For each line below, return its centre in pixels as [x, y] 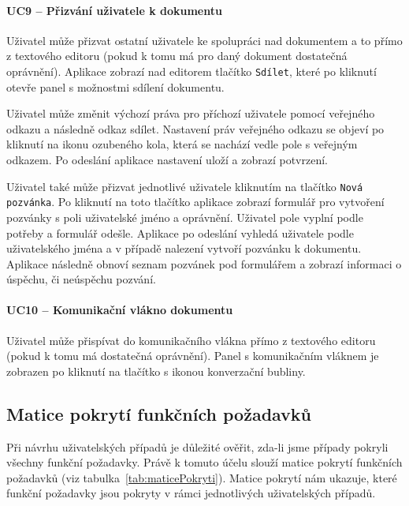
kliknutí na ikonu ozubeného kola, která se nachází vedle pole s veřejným [182, 144]
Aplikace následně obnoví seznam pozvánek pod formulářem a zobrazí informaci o [204, 263]
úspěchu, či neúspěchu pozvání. [81, 279]
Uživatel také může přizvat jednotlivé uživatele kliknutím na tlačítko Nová [185, 186]
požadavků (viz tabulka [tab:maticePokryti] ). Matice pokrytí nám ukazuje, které [202, 477]
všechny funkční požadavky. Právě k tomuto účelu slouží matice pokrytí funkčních [204, 462]
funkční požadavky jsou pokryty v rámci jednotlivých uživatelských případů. [191, 493]
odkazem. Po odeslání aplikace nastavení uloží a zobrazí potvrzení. [167, 160]
